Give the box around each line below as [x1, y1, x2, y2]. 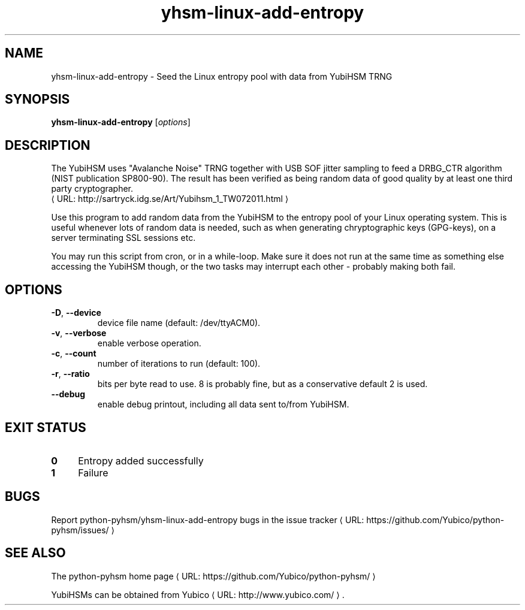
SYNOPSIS [5, 92, 70, 107]
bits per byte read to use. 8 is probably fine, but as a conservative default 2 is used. [97, 379, 428, 389]
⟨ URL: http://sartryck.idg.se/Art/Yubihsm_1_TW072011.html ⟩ [51, 194, 289, 204]
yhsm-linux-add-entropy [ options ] [51, 117, 191, 128]
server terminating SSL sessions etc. [51, 232, 196, 243]
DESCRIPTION [5, 137, 90, 153]
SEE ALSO [5, 545, 66, 561]
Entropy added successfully [78, 454, 204, 467]
